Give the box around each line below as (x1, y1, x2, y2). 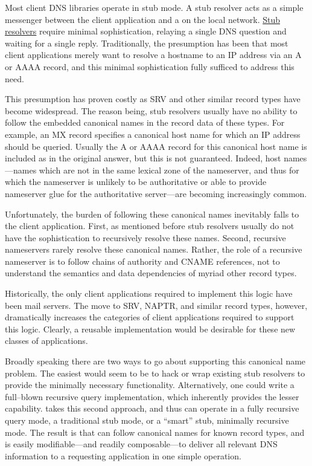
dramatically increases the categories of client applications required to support (5, 311, 294, 323)
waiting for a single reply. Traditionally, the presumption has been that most (5, 36, 288, 49)
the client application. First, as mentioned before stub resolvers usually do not (5, 219, 294, 232)
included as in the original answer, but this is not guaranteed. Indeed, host (5, 152, 281, 164)
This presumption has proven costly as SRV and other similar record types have (5, 92, 301, 105)
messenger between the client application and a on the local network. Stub (5, 13, 281, 25)
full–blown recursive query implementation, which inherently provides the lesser (5, 390, 299, 403)
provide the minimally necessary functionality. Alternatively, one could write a (5, 378, 294, 391)
